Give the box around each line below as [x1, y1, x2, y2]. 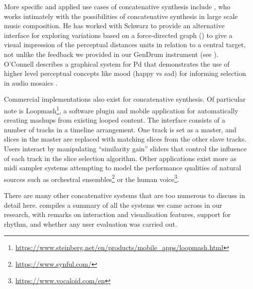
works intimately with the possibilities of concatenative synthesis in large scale [4, 11, 238, 21]
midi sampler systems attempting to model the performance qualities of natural [4, 163, 241, 173]
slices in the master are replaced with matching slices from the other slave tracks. [4, 134, 247, 144]
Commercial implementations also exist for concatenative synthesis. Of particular [4, 94, 246, 104]
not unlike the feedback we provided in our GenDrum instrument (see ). [4, 49, 218, 59]
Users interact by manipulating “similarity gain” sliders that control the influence [4, 143, 247, 153]
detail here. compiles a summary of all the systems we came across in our [4, 199, 222, 210]
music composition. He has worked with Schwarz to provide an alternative [4, 20, 225, 31]
